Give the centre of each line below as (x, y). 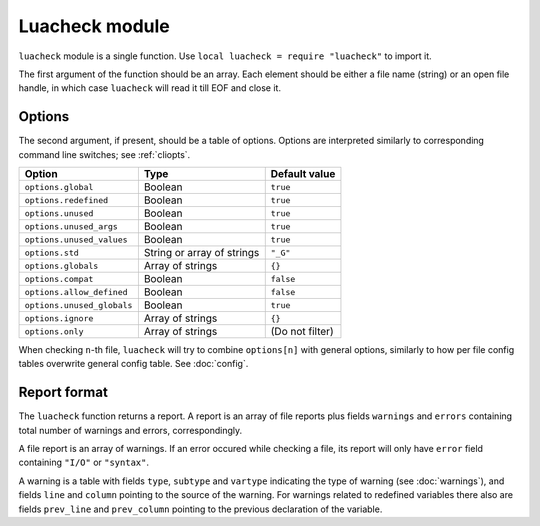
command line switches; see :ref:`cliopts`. (104, 154)
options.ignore (59, 318)
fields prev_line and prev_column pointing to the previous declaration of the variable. (200, 509)
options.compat (59, 278)
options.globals (61, 265)
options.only (54, 331)
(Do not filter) (302, 332)
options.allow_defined (76, 291)
